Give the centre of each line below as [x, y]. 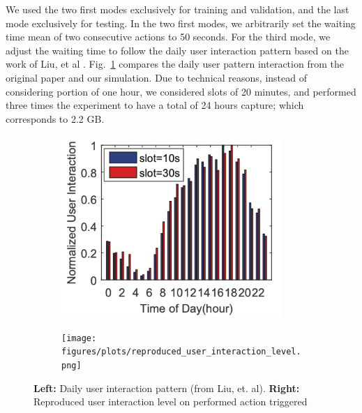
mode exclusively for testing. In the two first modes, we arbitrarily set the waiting [181, 23]
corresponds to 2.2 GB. [55, 118]
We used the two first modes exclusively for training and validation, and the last [178, 9]
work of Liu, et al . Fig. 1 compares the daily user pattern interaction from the [175, 64]
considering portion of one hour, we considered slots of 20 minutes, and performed [181, 91]
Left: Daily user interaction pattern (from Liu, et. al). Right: [167, 388]
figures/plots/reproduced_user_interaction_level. [181, 352]
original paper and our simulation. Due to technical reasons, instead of [156, 77]
